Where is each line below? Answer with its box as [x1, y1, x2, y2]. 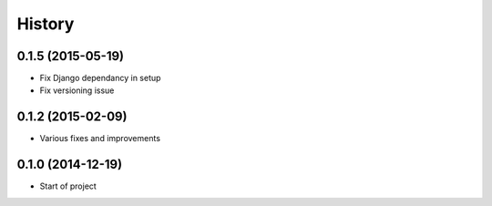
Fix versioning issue [39, 85, 115, 96]
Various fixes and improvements [39, 133, 161, 144]
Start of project [39, 180, 97, 191]
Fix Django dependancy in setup [39, 73, 161, 84]
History [16, 14, 75, 34]
